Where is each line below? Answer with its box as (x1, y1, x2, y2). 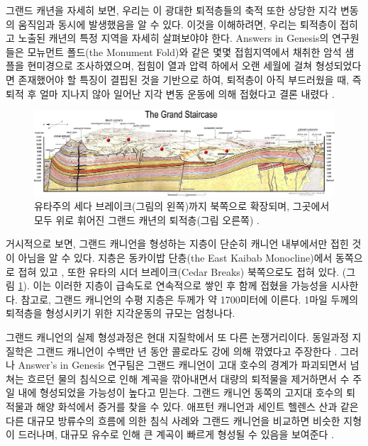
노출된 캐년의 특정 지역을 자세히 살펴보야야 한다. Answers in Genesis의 (18, 30, 329, 45)
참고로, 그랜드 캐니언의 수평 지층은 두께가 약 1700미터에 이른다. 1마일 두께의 (21, 291, 359, 306)
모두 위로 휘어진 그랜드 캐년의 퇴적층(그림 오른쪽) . (34, 212, 260, 227)
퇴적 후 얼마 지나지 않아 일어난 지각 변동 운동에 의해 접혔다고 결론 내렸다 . (6, 86, 335, 101)
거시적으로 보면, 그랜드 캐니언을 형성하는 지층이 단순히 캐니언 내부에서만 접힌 (6, 236, 349, 251)
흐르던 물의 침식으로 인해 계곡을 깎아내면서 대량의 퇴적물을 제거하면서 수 (27, 371, 350, 386)
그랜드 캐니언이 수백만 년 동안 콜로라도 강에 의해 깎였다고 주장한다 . (36, 343, 338, 358)
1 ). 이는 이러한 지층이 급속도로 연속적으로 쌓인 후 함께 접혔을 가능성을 (18, 278, 328, 293)
